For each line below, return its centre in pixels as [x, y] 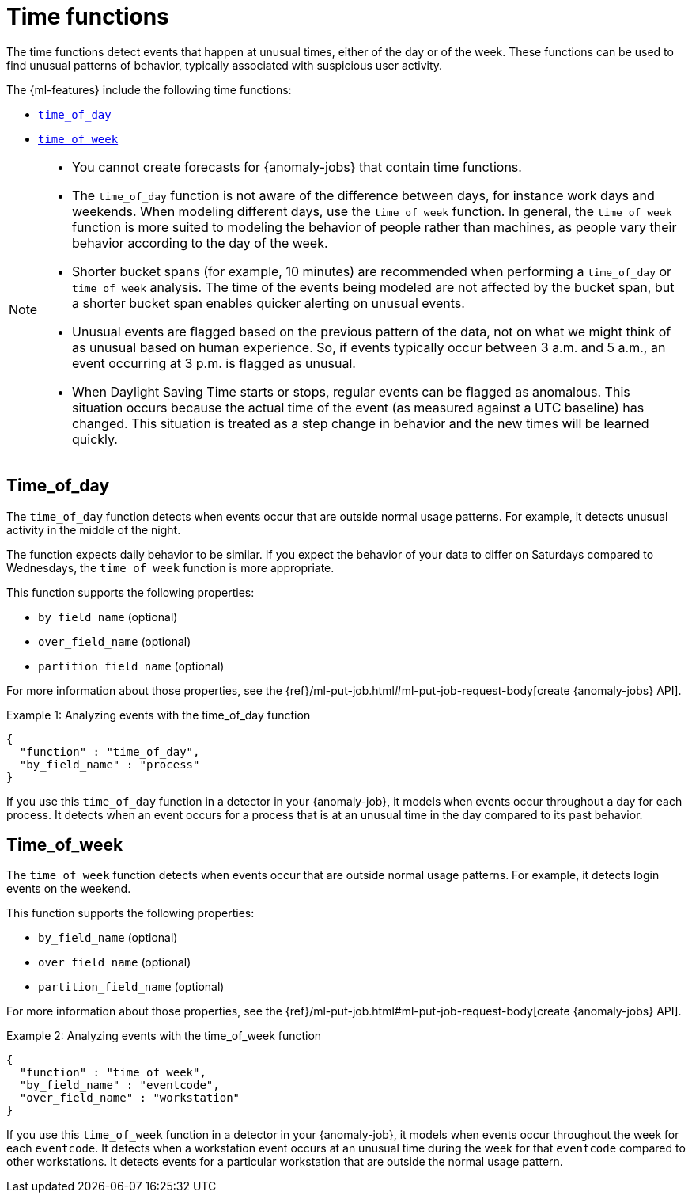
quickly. [95, 439]
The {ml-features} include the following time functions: [149, 89]
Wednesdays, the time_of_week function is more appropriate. [170, 567]
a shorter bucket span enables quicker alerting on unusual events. [268, 303]
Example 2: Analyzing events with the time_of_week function [164, 1036]
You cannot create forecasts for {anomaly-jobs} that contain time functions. [297, 167]
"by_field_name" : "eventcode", [119, 1085]
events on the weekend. [69, 889]
